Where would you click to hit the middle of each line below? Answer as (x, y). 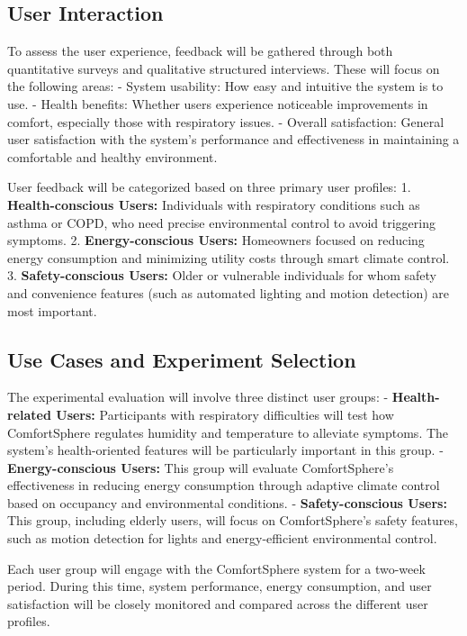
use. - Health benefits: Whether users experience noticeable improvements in (218, 103)
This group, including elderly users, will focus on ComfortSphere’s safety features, (233, 520)
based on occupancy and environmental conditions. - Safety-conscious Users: (227, 502)
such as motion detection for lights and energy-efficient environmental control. (222, 538)
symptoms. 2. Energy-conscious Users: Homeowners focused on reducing (216, 240)
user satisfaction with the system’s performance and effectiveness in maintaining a (233, 139)
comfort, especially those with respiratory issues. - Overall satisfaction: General (226, 121)
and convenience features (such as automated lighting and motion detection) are (229, 292)
